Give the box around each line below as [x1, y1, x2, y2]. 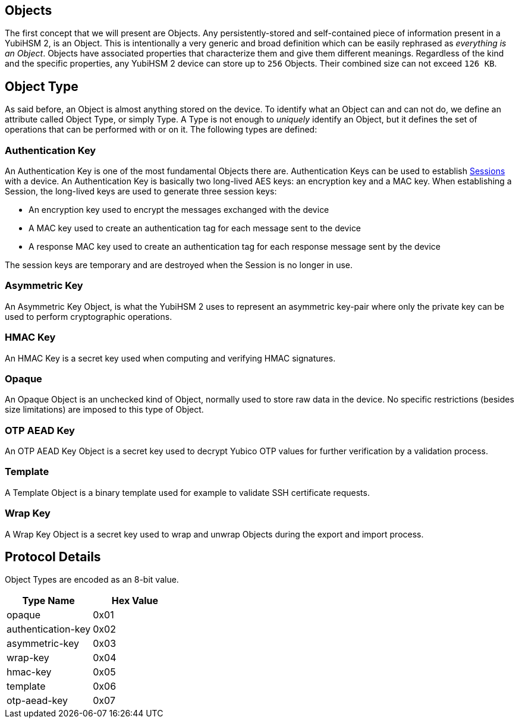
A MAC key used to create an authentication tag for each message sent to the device [29, 223, 361, 234]
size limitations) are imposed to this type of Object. [5, 404, 204, 415]
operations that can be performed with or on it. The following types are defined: [5, 124, 317, 135]
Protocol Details [5, 549, 101, 564]
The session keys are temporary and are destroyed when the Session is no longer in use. [5, 260, 353, 271]
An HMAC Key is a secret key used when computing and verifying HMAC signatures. [5, 353, 336, 363]
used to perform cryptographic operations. [5, 311, 172, 322]
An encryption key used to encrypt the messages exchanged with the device [29, 205, 329, 215]
